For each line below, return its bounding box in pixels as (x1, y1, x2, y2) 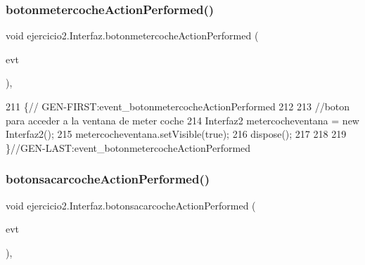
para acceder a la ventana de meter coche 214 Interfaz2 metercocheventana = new (6, 112, 359, 127)
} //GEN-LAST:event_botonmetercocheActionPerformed (6, 140, 251, 155)
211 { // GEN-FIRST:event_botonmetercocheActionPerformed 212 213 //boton (6, 99, 350, 113)
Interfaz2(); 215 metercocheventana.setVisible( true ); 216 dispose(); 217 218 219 (6, 127, 347, 141)
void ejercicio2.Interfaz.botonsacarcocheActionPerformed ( (6, 198, 256, 212)
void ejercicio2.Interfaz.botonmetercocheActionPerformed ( (6, 28, 259, 43)
